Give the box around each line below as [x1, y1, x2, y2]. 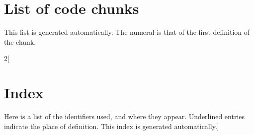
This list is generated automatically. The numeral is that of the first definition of [4, 27, 250, 37]
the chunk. [4, 36, 36, 47]
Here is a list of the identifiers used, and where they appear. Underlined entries [4, 111, 245, 122]
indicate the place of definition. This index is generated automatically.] [4, 121, 219, 131]
